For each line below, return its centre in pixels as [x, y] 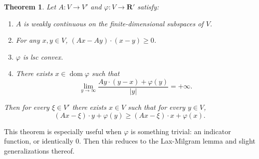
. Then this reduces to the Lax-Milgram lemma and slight [167, 141]
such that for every [157, 107]
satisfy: [148, 6]
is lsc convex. [43, 56]
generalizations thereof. [39, 150]
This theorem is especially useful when [63, 131]
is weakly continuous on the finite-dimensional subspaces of [114, 23]
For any [28, 40]
